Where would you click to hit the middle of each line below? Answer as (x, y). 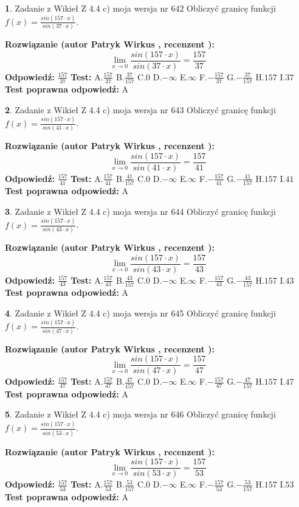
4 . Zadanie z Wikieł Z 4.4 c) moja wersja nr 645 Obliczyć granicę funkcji (140, 313)
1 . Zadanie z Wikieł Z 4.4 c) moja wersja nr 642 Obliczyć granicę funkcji (140, 8)
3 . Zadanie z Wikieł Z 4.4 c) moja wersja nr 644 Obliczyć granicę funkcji (140, 211)
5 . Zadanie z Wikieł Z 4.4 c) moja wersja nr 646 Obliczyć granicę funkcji (140, 414)
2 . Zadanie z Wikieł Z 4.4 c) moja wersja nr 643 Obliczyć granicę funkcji (140, 109)
